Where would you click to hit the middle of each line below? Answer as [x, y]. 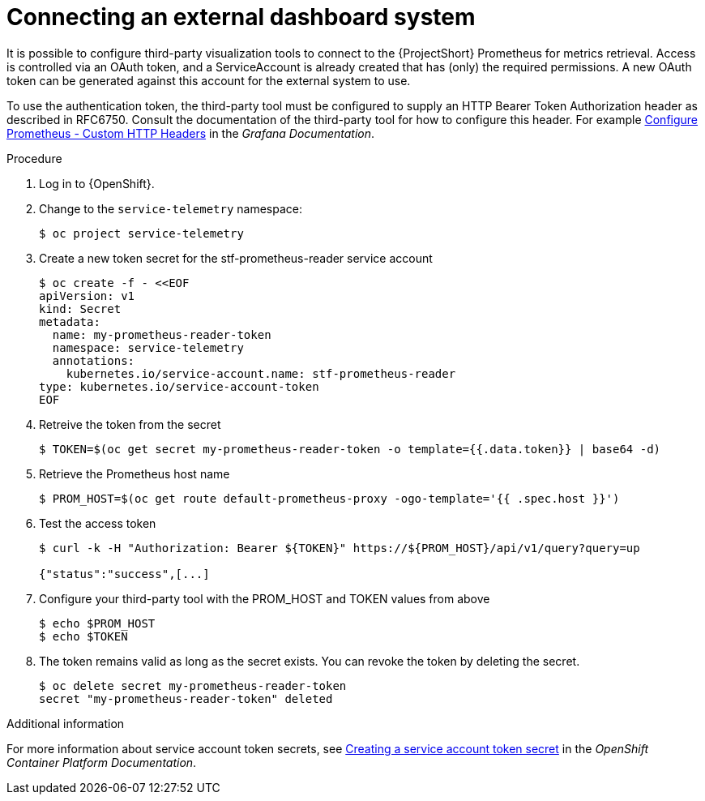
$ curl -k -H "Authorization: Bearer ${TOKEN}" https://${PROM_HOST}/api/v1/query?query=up [340, 548]
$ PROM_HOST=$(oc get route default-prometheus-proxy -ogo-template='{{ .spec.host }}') [329, 498]
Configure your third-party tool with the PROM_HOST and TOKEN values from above [265, 598]
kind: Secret [80, 308]
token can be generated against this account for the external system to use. [209, 80]
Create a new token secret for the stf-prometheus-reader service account [236, 258]
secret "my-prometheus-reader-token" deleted [186, 698]
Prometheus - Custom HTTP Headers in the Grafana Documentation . [191, 133]
